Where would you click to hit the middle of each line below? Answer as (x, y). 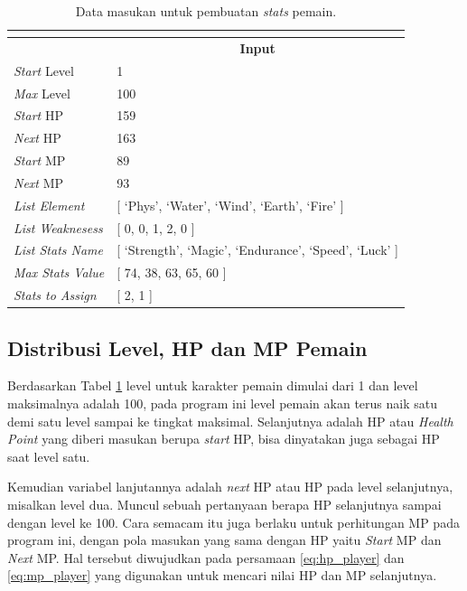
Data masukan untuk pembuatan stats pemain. (206, 11)
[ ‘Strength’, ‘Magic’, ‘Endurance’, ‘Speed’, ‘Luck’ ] (257, 250)
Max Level (42, 93)
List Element (49, 205)
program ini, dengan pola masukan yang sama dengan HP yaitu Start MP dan (224, 540)
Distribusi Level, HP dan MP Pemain (187, 347)
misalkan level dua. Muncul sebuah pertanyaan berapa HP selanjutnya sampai (224, 504)
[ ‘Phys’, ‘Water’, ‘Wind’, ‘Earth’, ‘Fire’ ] (230, 205)
